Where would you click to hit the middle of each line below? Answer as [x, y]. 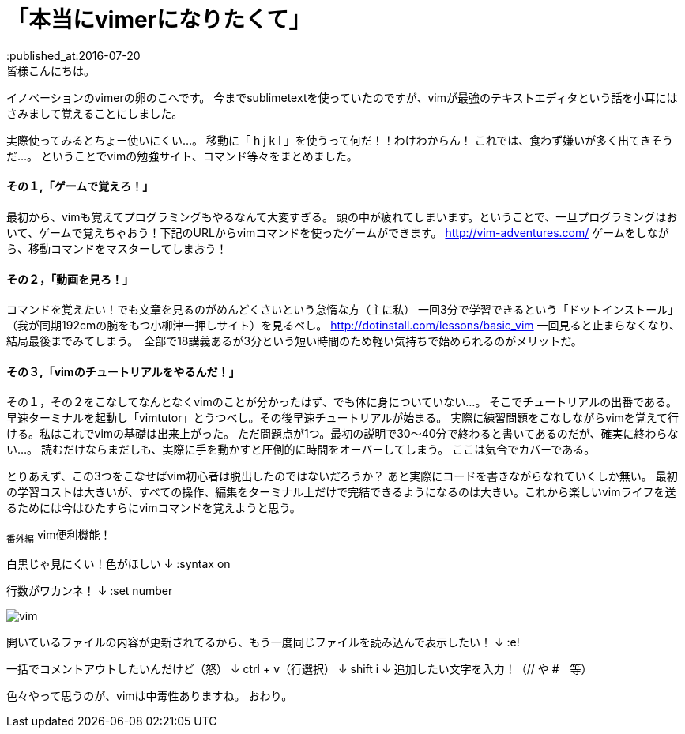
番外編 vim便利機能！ [59, 536]
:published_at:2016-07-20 [73, 55]
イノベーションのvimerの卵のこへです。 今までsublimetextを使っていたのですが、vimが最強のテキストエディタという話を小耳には [342, 97]
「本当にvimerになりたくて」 [159, 20]
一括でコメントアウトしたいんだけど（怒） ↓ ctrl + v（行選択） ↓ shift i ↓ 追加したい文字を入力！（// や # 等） [299, 669]
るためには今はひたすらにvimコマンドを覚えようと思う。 [154, 508]
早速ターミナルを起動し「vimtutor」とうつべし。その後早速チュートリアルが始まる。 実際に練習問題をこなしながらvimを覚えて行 [343, 418]
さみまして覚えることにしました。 [95, 113]
